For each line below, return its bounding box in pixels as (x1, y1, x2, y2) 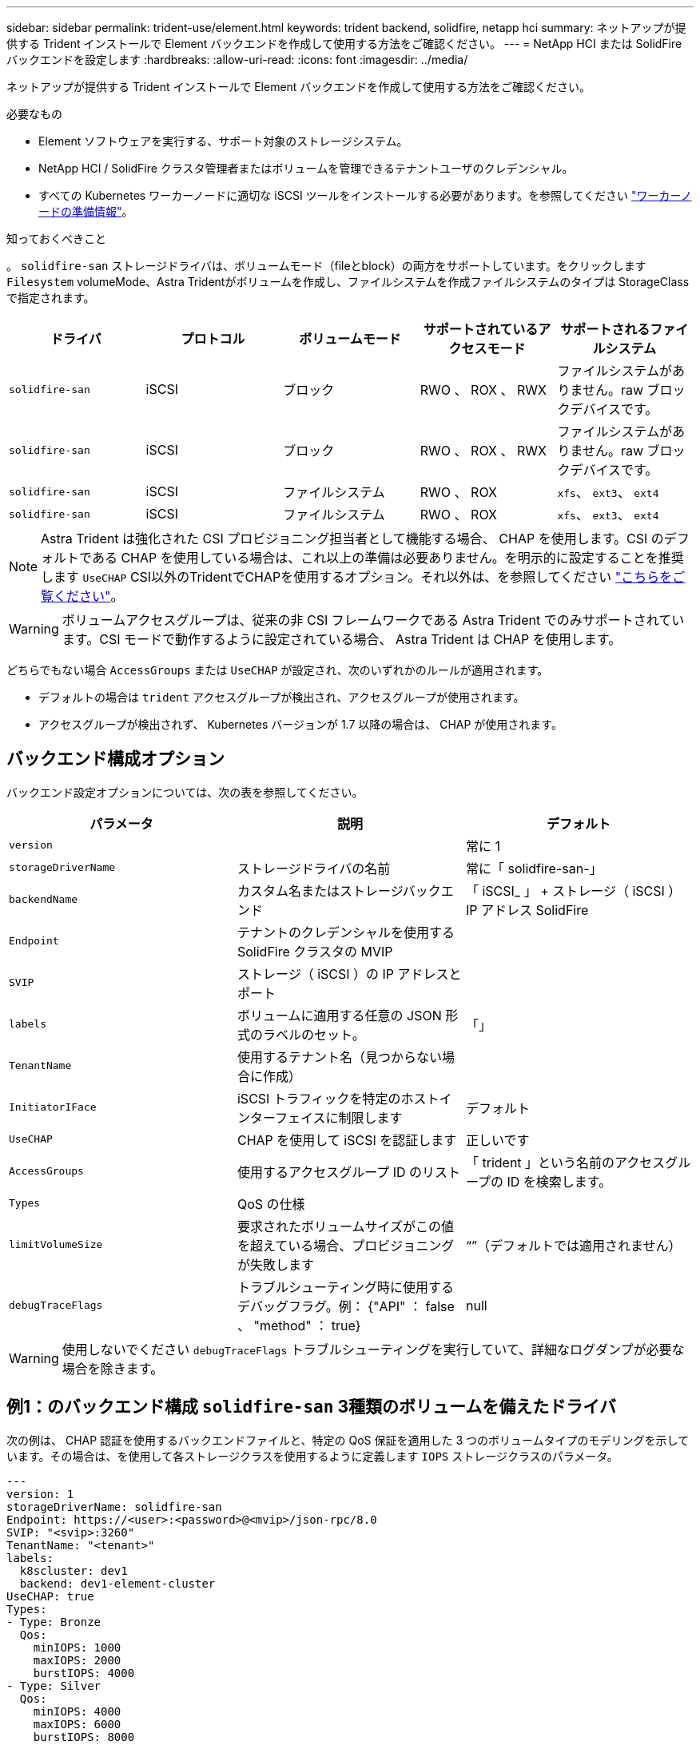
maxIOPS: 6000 (33, 1717, 121, 1731)
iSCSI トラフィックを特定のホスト (237, 1090, 439, 1107)
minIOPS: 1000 (33, 1640, 121, 1654)
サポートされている (423, 321, 539, 337)
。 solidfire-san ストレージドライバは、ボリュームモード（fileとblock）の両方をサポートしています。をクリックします (6, 259, 646, 272)
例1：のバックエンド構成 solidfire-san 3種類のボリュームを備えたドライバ (6, 1397, 616, 1417)
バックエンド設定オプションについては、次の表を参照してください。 (6, 785, 364, 799)
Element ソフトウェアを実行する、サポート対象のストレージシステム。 (38, 134, 408, 148)
